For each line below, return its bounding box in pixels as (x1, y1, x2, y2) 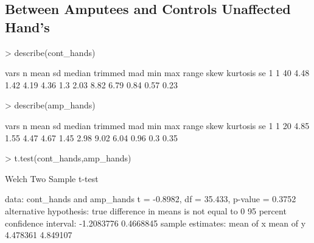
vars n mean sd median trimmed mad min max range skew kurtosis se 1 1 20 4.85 (5, 119, 310, 132)
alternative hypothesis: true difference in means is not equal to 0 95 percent (5, 204, 287, 217)
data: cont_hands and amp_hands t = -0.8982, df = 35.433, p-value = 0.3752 (5, 192, 296, 205)
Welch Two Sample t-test (5, 172, 99, 185)
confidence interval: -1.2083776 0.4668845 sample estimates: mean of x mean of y (5, 216, 306, 229)
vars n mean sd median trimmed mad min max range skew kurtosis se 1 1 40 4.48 (5, 66, 310, 79)
